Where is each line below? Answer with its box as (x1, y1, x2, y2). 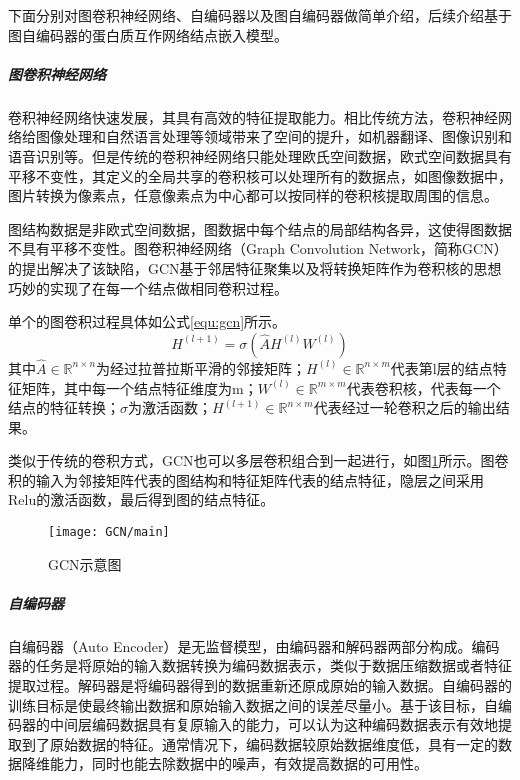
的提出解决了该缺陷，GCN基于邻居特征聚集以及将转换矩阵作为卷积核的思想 (8, 257, 502, 278)
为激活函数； (128, 397, 212, 418)
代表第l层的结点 (390, 357, 493, 378)
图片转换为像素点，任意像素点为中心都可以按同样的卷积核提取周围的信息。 (8, 185, 498, 206)
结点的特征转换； (8, 397, 120, 418)
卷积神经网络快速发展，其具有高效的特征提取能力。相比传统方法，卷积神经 (8, 106, 498, 127)
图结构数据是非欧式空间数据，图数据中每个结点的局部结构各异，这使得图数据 (8, 218, 512, 239)
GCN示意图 (48, 553, 122, 574)
